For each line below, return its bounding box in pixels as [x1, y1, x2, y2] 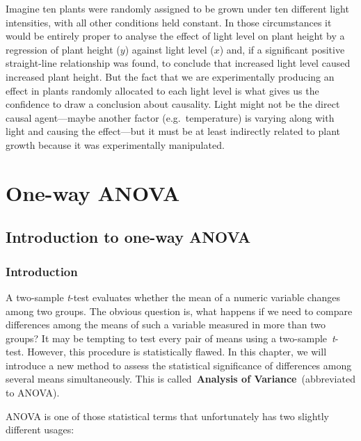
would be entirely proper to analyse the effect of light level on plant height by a [6, 29, 345, 43]
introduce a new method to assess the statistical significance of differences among [6, 358, 352, 372]
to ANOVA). [6, 385, 60, 400]
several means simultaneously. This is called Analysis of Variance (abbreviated [6, 371, 355, 386]
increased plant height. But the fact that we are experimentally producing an [6, 69, 335, 83]
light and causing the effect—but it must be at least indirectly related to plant [6, 124, 340, 138]
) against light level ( [125, 42, 214, 56]
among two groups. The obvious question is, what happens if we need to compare [6, 303, 353, 318]
